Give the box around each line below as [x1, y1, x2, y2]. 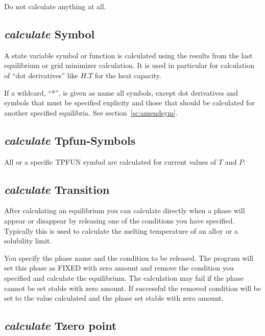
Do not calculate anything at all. [4, 1, 106, 11]
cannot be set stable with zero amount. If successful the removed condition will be [4, 282, 261, 293]
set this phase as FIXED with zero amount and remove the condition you [4, 262, 234, 273]
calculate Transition [4, 181, 110, 197]
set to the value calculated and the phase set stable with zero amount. [4, 293, 224, 303]
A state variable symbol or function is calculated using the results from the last [4, 50, 253, 60]
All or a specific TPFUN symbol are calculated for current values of [4, 156, 216, 167]
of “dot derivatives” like [4, 70, 78, 80]
